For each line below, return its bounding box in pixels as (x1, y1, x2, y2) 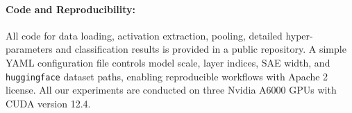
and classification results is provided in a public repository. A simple (56, 42, 346, 56)
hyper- (285, 28, 313, 42)
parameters (6, 42, 53, 56)
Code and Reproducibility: (6, 1, 136, 16)
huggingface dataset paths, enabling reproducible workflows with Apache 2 (6, 69, 328, 83)
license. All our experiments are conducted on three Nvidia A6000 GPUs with (6, 82, 337, 97)
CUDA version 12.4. (6, 96, 91, 110)
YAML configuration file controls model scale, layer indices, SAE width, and (6, 55, 330, 69)
